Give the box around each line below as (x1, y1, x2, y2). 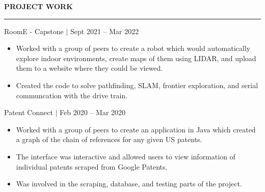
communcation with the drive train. (16, 90, 128, 100)
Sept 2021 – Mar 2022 (70, 25, 139, 36)
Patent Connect (4, 107, 53, 118)
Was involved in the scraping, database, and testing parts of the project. (16, 178, 242, 189)
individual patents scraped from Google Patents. (16, 161, 168, 172)
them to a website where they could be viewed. (16, 63, 163, 73)
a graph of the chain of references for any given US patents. (16, 134, 202, 145)
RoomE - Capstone (4, 25, 64, 36)
